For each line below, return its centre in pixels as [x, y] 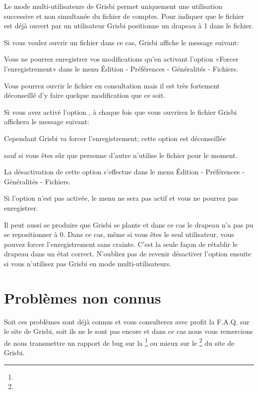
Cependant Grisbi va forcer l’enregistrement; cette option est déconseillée [115, 138]
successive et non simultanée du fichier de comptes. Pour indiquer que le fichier [124, 16]
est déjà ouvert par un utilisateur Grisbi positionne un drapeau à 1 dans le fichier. [129, 26]
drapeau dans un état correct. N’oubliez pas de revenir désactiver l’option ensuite [128, 254]
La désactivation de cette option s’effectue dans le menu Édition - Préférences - [124, 172]
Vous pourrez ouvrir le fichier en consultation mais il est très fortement [112, 85]
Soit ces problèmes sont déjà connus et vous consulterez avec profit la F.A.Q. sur [127, 321]
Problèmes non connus [83, 297]
